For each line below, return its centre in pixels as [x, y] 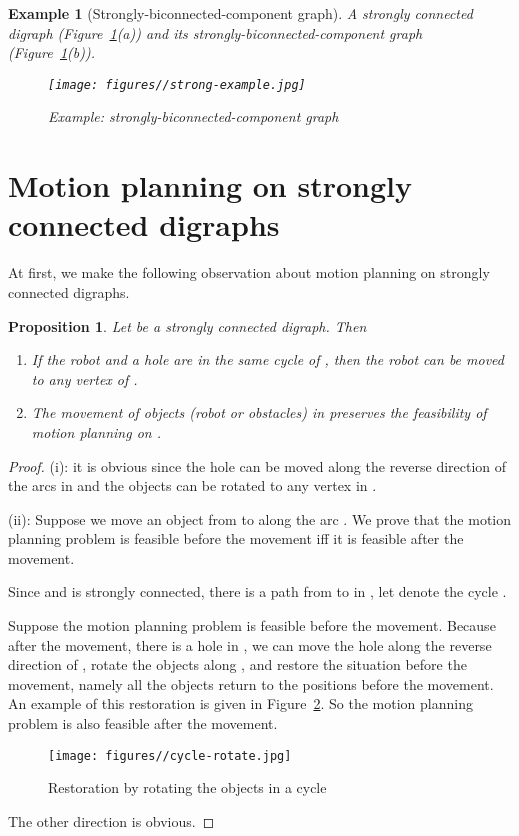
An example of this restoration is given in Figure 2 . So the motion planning [240, 703]
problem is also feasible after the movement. [143, 723]
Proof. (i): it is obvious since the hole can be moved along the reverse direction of [257, 465]
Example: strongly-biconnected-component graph [193, 116]
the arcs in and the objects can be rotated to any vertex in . [192, 485]
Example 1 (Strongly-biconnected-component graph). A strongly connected [240, 13]
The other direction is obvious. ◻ [111, 820]
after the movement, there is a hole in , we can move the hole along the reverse [250, 644]
